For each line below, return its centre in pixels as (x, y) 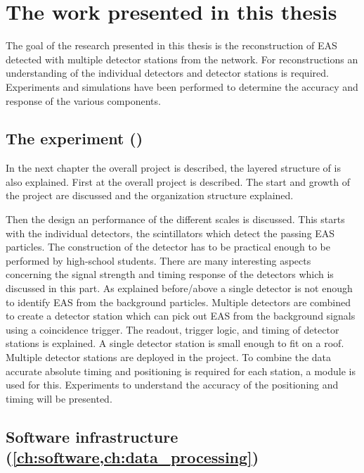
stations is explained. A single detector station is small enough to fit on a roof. (175, 343)
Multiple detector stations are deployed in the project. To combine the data (169, 357)
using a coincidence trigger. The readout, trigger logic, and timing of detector (173, 329)
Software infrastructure (92, 436)
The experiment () (74, 138)
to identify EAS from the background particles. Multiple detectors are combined (178, 302)
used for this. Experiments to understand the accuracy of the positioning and (172, 385)
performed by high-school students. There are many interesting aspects (158, 260)
